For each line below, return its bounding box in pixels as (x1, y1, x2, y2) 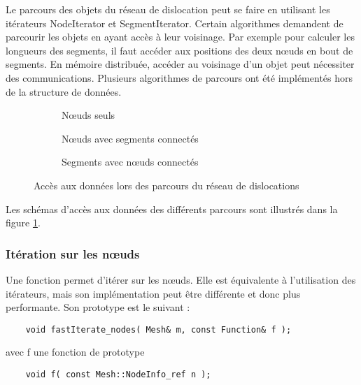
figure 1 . (6, 215, 41, 230)
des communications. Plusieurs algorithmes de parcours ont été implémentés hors (6, 70, 353, 85)
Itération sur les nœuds (6, 245, 140, 262)
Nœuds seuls (62, 108, 115, 122)
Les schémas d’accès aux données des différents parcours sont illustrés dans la (6, 201, 338, 216)
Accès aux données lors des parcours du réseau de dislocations (34, 177, 299, 192)
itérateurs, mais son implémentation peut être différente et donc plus (6, 286, 301, 300)
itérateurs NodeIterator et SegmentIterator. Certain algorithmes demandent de (6, 15, 344, 30)
